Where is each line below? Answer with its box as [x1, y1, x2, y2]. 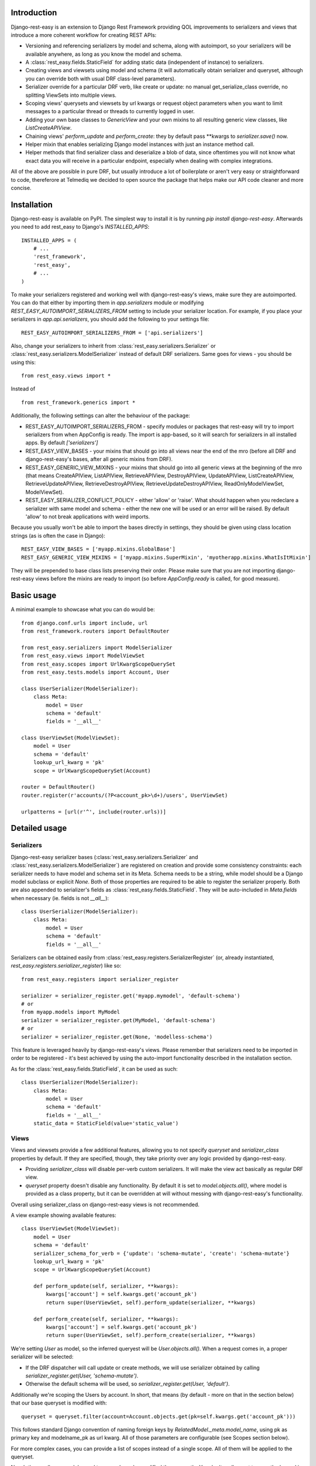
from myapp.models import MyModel [21, 1009, 120, 1016]
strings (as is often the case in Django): [11, 532, 105, 539]
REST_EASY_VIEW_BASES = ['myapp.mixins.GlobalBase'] [21, 546, 176, 552]
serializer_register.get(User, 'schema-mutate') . [25, 1372, 139, 1379]
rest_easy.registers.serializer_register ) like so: [11, 962, 122, 969]
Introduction [11, 8, 57, 18]
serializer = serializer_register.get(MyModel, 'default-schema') [21, 1017, 216, 1023]
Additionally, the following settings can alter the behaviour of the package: [11, 412, 190, 419]
